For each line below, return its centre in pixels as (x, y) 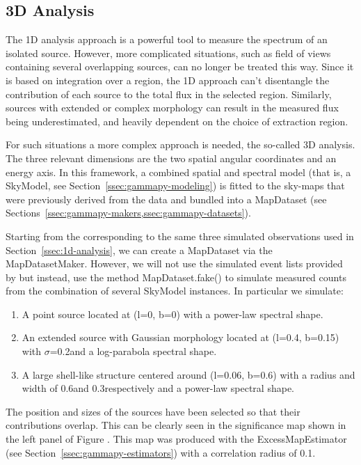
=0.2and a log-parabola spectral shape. (133, 351)
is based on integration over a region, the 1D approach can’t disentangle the (168, 80)
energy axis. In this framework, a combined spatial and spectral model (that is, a (178, 172)
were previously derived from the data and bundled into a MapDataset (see (166, 199)
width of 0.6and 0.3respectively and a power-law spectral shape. (158, 388)
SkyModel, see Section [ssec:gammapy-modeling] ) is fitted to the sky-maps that (175, 186)
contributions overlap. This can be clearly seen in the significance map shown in (176, 425)
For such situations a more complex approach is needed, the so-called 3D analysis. (180, 144)
